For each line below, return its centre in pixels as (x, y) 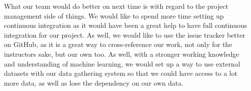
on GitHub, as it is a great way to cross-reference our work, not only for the (118, 44)
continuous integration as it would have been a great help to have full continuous (125, 25)
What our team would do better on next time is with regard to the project (116, 6)
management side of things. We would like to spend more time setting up (114, 15)
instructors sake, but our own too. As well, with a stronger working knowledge (122, 54)
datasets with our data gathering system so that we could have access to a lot (121, 73)
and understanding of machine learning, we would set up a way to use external (122, 63)
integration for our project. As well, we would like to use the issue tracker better (125, 34)
